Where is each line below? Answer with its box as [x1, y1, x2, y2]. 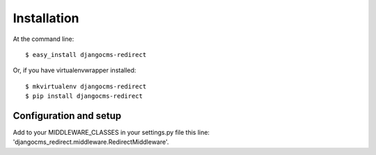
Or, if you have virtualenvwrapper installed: [13, 66, 136, 74]
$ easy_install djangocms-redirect [25, 51, 147, 58]
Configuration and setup [13, 110, 122, 122]
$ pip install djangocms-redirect [25, 92, 143, 100]
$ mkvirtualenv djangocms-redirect [25, 82, 147, 90]
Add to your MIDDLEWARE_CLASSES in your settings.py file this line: [13, 129, 210, 137]
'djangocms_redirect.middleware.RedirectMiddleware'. [13, 138, 169, 146]
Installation [13, 10, 79, 26]
